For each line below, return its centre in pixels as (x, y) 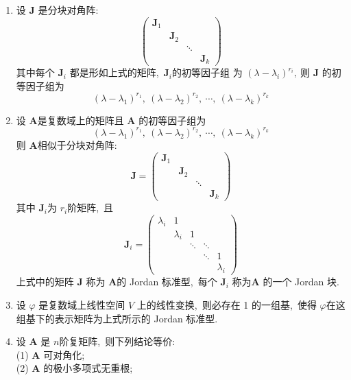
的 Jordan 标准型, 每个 (167, 282)
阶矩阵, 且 (90, 207)
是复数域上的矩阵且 (81, 120)
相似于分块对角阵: (77, 144)
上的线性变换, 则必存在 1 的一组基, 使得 (227, 304)
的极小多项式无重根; (88, 368)
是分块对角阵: (68, 10)
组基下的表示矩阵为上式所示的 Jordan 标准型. (117, 318)
